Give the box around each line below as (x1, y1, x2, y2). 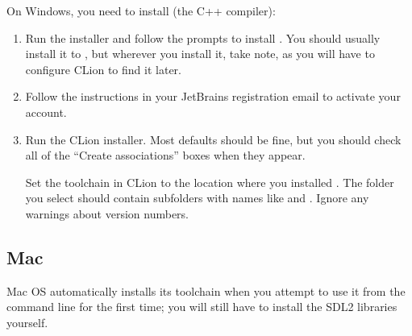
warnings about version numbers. (25, 205, 189, 222)
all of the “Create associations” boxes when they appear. (25, 147, 306, 164)
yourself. (6, 313, 48, 330)
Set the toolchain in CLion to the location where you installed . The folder (25, 173, 394, 190)
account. (25, 103, 67, 120)
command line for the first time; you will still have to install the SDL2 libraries (6, 298, 397, 315)
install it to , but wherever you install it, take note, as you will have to (25, 45, 375, 62)
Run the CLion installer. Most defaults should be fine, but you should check (25, 131, 402, 147)
